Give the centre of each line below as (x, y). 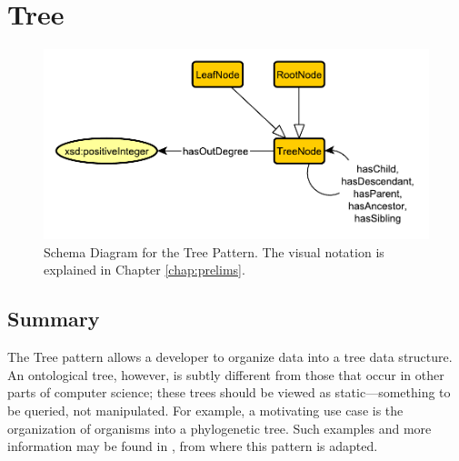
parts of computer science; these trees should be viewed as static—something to (229, 392)
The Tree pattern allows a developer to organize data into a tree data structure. (230, 357)
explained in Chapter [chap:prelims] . (145, 270)
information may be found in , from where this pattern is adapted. (193, 446)
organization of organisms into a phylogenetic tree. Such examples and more (220, 428)
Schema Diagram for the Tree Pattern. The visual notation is (214, 251)
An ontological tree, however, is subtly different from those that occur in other (226, 374)
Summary (54, 319)
